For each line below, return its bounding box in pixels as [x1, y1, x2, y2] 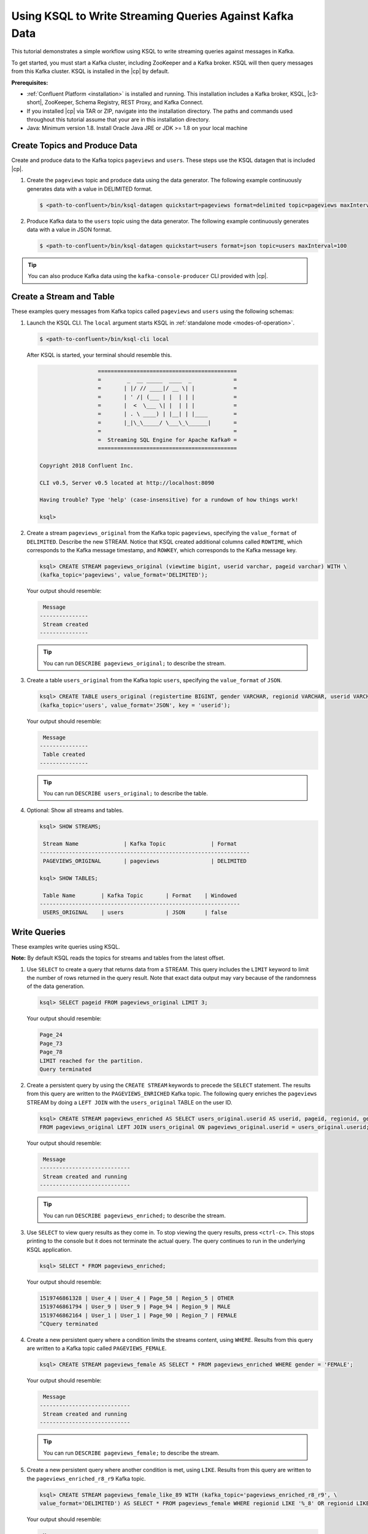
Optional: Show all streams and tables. [26, 807, 124, 814]
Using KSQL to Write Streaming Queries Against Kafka [11, 9, 294, 23]
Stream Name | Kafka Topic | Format [43, 841, 237, 847]
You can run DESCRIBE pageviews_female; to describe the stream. [43, 1449, 220, 1457]
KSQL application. [26, 1246, 72, 1253]
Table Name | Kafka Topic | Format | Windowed [43, 892, 237, 899]
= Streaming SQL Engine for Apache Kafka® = [98, 436, 237, 443]
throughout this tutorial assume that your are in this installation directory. [26, 116, 210, 123]
